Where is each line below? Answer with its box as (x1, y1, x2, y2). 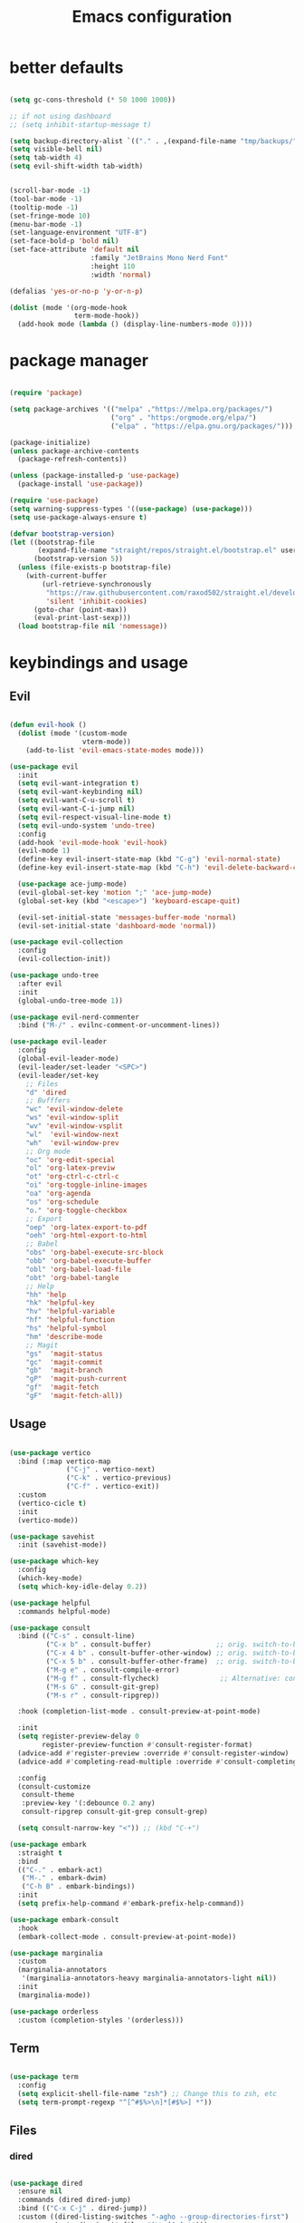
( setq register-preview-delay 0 (17, 1732, 140, 1742)
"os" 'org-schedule (25, 1197, 100, 1207)
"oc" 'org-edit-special (25, 1155, 116, 1164)
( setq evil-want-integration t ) (17, 779, 140, 788)
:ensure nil (17, 2187, 63, 2196)
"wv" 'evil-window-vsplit (25, 1121, 124, 1131)
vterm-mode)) (81, 737, 131, 746)
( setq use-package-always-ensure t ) (9, 512, 147, 522)
